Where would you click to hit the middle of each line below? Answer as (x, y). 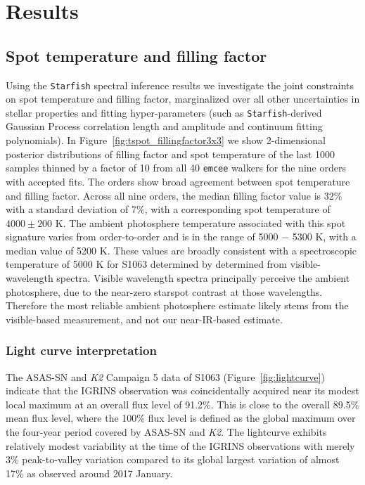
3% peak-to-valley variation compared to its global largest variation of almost (173, 459)
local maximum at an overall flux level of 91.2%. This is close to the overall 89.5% (182, 404)
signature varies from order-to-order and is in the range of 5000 (142, 237)
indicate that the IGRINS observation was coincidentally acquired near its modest (182, 390)
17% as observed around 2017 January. (89, 473)
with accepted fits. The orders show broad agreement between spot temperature (178, 181)
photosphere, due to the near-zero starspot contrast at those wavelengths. (164, 291)
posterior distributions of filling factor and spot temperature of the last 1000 (171, 154)
